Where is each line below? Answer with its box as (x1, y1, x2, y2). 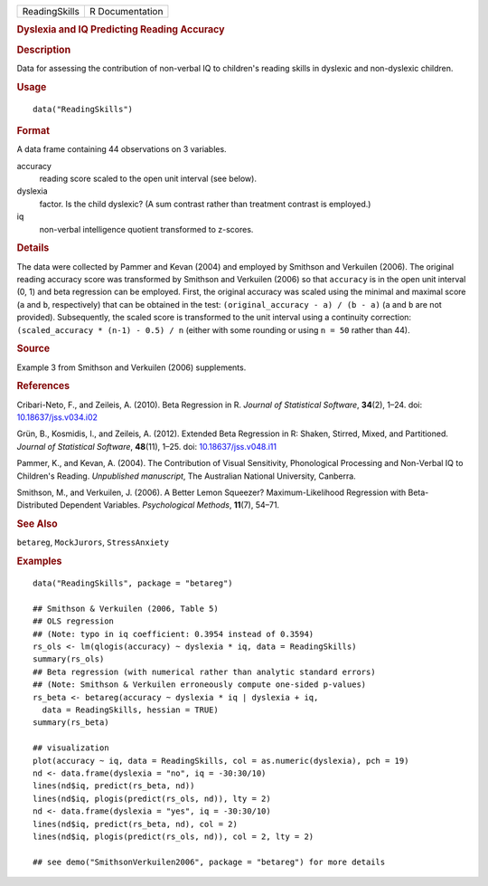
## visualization (33, 743, 109, 753)
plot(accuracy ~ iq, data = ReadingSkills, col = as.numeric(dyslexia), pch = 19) (33, 756, 409, 766)
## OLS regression (33, 616, 115, 626)
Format (16, 124, 50, 137)
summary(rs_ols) (33, 654, 105, 664)
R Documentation (89, 5, 164, 17)
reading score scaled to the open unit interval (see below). (39, 173, 258, 185)
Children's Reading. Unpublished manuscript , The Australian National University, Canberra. (16, 471, 356, 481)
